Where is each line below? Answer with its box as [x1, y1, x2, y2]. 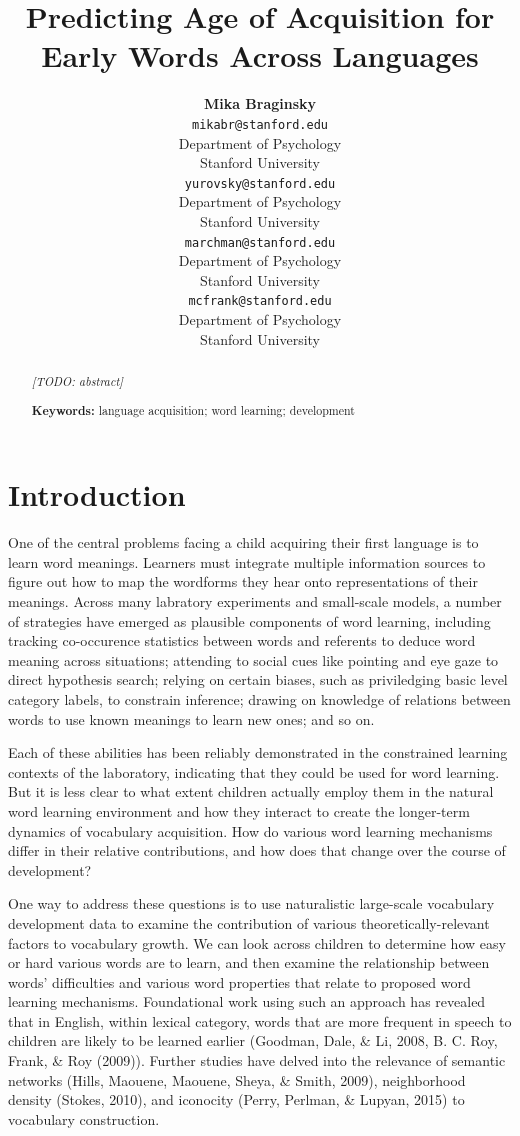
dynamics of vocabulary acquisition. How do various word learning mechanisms [8, 820, 493, 841]
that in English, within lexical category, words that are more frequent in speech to [8, 1010, 512, 1031]
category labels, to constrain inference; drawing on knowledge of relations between [8, 688, 511, 709]
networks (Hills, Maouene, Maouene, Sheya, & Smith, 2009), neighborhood [8, 1069, 466, 1090]
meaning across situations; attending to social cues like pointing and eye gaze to [8, 649, 499, 670]
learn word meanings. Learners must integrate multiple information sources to [8, 551, 486, 572]
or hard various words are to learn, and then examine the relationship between [8, 952, 490, 973]
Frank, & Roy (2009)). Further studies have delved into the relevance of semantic [8, 1050, 506, 1071]
